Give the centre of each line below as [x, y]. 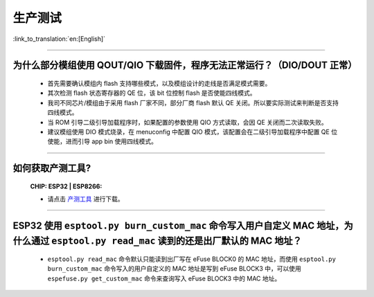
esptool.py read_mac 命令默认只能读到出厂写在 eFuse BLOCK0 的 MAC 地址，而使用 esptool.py [192, 259]
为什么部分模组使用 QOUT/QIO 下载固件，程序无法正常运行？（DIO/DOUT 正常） [185, 65]
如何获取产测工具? [52, 169]
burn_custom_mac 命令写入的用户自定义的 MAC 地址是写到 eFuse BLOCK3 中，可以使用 [174, 269]
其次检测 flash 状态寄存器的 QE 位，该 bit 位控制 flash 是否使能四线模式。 [152, 93]
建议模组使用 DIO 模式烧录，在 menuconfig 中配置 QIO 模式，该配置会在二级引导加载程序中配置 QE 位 [193, 132]
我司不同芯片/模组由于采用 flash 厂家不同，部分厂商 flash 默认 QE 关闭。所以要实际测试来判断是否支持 [193, 102]
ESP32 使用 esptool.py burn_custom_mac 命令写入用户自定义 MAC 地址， [178, 225]
